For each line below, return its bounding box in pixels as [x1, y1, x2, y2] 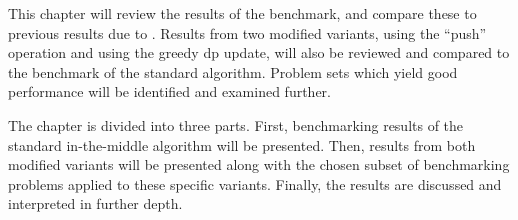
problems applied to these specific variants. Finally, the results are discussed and [8, 173, 502, 194]
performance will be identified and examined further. [8, 81, 331, 102]
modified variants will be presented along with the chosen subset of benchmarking [8, 154, 510, 175]
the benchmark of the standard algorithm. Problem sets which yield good [8, 61, 458, 82]
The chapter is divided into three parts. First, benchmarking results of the [8, 114, 464, 135]
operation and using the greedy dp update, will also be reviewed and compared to [8, 42, 510, 63]
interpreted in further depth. [8, 193, 183, 214]
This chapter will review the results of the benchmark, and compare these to [8, 3, 477, 23]
